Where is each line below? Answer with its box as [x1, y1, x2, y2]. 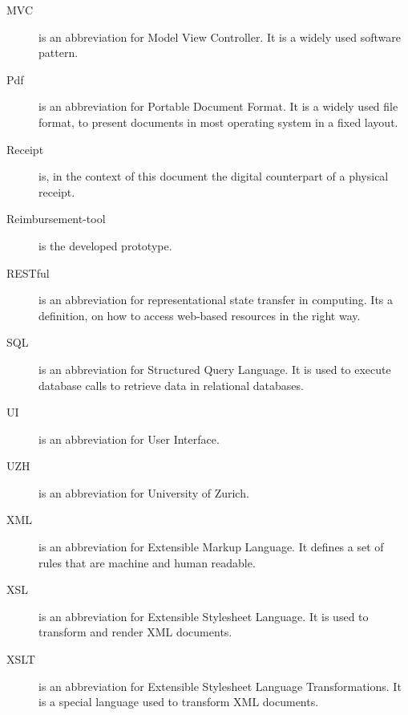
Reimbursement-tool [6, 210, 106, 227]
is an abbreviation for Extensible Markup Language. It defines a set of [38, 538, 384, 555]
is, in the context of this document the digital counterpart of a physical [38, 168, 389, 185]
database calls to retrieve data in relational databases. [38, 376, 304, 393]
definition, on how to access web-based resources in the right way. [38, 307, 361, 323]
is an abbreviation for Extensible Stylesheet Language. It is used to [38, 607, 369, 624]
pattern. [38, 44, 79, 61]
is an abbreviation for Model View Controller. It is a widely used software [38, 28, 402, 45]
